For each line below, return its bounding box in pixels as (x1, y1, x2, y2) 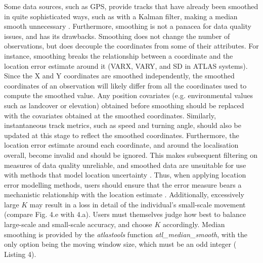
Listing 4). (4, 248, 36, 259)
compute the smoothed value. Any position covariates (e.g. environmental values (4, 90, 253, 101)
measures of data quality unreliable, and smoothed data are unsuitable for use (4, 159, 246, 170)
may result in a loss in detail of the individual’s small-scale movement (29, 199, 246, 209)
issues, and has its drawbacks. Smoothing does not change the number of (4, 30, 230, 41)
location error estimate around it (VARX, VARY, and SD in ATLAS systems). (4, 60, 248, 71)
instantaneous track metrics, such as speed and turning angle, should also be (4, 120, 241, 130)
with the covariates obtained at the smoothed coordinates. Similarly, (4, 110, 216, 120)
